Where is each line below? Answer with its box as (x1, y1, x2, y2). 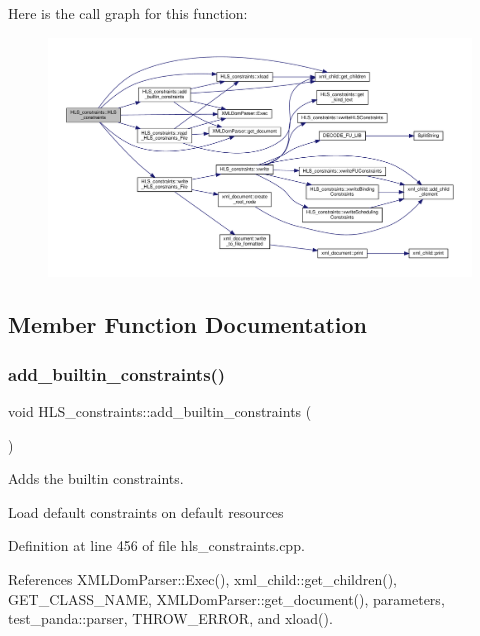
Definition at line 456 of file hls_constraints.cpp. (8, 535, 305, 556)
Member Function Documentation (8, 309, 368, 340)
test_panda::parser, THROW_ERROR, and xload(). (8, 608, 333, 629)
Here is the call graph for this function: (8, 3, 248, 23)
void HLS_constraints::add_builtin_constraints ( (8, 401, 312, 422)
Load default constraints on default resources (8, 501, 284, 522)
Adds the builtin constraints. (8, 468, 184, 489)
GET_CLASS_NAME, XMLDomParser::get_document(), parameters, (8, 588, 445, 609)
